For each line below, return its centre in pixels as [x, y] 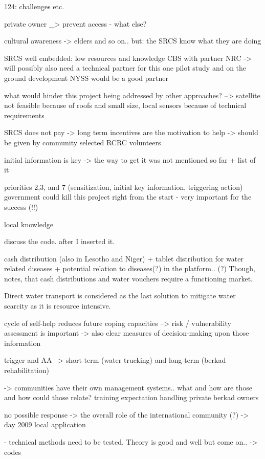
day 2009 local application [45, 424]
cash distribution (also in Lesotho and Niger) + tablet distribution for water [124, 258]
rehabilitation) [27, 370]
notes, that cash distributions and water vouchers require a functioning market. [128, 278]
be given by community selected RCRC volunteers [83, 142]
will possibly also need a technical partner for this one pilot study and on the [125, 68]
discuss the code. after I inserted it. [60, 241]
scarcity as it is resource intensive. [58, 306]
